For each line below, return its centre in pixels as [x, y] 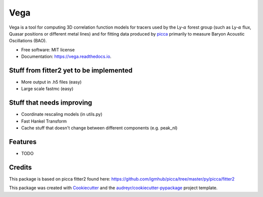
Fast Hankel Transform [44, 121]
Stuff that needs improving [51, 103]
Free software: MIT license [48, 50]
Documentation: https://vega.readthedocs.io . [66, 56]
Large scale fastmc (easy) [47, 89]
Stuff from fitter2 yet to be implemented [71, 70]
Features [23, 142]
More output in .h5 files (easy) [51, 82]
